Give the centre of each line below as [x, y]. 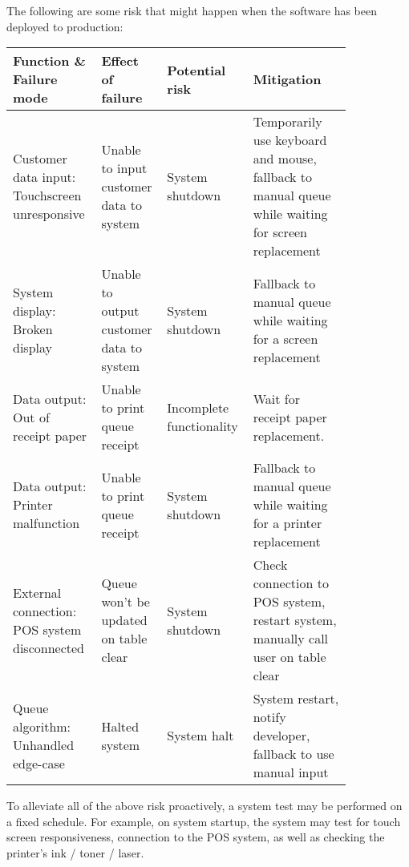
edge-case [39, 763]
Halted [120, 726]
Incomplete [198, 408]
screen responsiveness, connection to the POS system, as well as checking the [196, 837]
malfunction [47, 523]
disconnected [49, 647]
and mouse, [285, 159]
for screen [280, 232]
